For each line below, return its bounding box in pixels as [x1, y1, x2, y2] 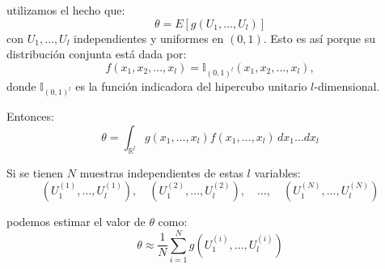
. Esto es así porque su [263, 29, 375, 46]
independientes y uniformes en [74, 29, 224, 46]
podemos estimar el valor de [6, 213, 146, 230]
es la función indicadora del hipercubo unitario [75, 77, 307, 94]
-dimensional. [314, 77, 380, 94]
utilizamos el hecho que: [6, 2, 125, 18]
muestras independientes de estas [79, 164, 243, 181]
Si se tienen [6, 164, 64, 181]
